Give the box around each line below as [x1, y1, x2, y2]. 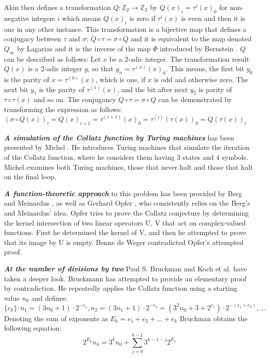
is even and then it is [181, 12, 246, 23]
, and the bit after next [117, 84, 188, 94]
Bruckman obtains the [179, 313, 248, 323]
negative [4, 12, 29, 23]
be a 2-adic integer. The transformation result [109, 53, 250, 64]
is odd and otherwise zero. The [154, 74, 249, 84]
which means [62, 12, 101, 23]
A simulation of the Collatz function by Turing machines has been [4, 132, 234, 142]
